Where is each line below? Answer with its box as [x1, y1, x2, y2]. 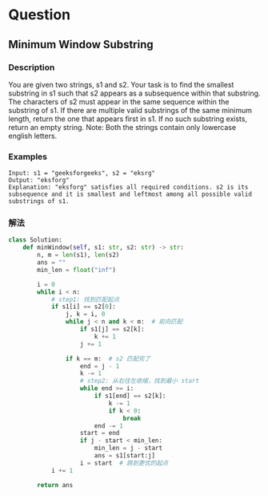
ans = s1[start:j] [94, 452, 156, 460]
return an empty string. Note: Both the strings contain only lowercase [8, 122, 237, 132]
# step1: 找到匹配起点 [50, 295, 120, 303]
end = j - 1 [79, 362, 120, 370]
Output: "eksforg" [8, 177, 70, 185]
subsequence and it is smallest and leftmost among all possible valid [8, 190, 252, 198]
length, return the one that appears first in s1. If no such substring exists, [8, 114, 248, 124]
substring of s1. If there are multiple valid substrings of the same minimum [8, 105, 252, 115]
